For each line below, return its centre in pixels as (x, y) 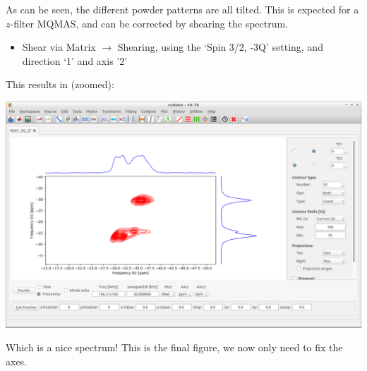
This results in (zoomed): (60, 84)
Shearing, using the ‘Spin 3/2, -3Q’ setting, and (220, 47)
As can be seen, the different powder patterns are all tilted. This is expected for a (182, 9)
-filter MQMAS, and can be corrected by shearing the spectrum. (149, 23)
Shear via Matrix (59, 47)
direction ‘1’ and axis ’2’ (75, 60)
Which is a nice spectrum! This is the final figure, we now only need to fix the (174, 347)
